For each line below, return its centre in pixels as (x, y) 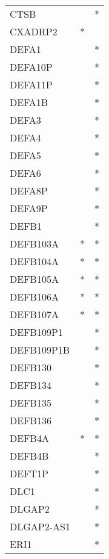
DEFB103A (34, 244)
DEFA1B (29, 102)
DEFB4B (29, 456)
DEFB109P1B (40, 350)
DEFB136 (31, 420)
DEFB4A (29, 438)
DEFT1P (29, 473)
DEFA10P (31, 67)
